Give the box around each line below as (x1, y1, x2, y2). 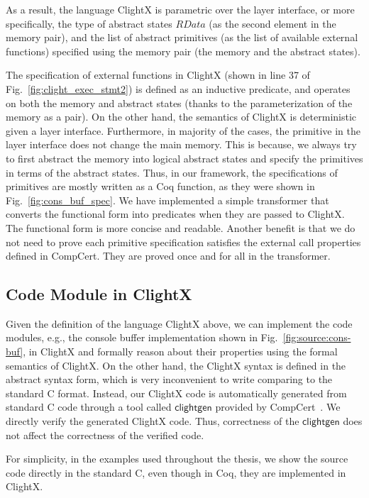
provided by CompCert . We (215, 399, 341, 414)
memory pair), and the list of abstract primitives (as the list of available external (6, 30, 358, 45)
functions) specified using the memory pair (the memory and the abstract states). (6, 43, 360, 58)
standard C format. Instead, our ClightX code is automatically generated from (6, 385, 347, 400)
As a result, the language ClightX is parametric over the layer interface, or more (6, 2, 355, 16)
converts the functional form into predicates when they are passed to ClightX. (6, 206, 345, 221)
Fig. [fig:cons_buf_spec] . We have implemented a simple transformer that (6, 192, 329, 207)
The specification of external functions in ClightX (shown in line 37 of (6, 67, 310, 82)
